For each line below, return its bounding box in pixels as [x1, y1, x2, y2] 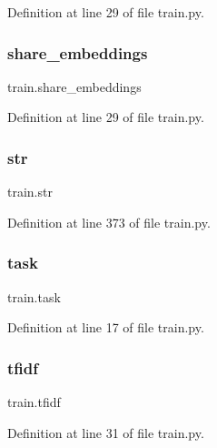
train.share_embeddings [7, 76, 142, 96]
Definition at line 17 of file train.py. [7, 318, 204, 337]
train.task [7, 287, 61, 306]
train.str [7, 182, 53, 201]
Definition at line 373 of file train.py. [7, 212, 211, 231]
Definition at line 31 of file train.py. [7, 423, 204, 442]
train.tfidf [7, 392, 61, 412]
